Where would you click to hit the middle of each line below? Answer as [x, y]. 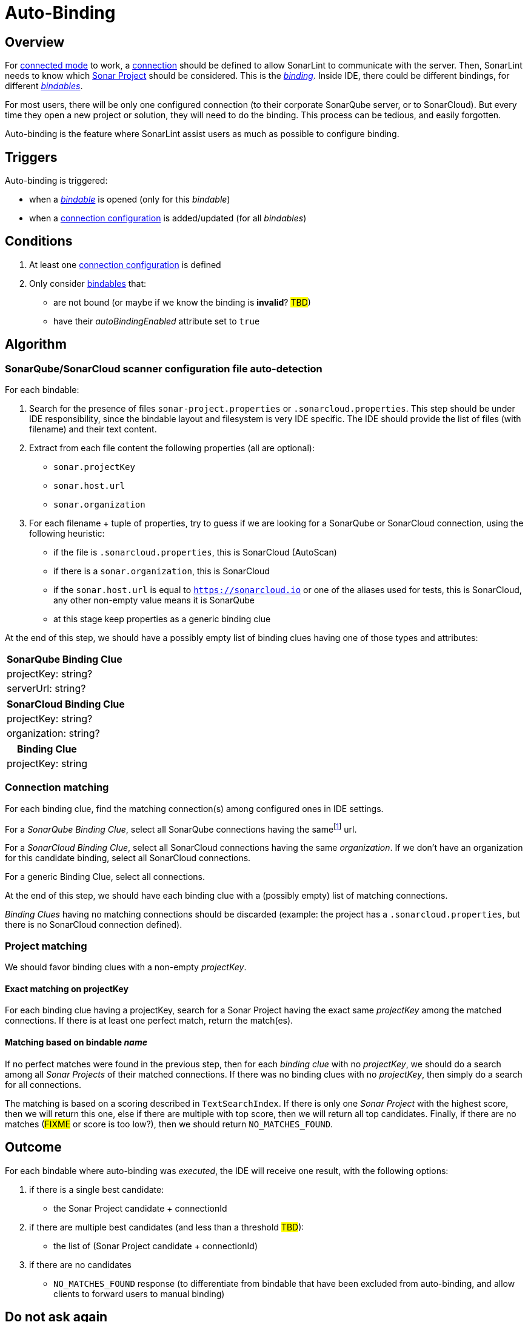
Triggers [31, 157]
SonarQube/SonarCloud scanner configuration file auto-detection [164, 368]
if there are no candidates [80, 1264]
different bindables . [44, 86]
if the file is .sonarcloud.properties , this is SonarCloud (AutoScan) [195, 552]
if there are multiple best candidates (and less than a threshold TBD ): [167, 1227]
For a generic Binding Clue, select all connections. [105, 877]
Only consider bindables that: [88, 283]
